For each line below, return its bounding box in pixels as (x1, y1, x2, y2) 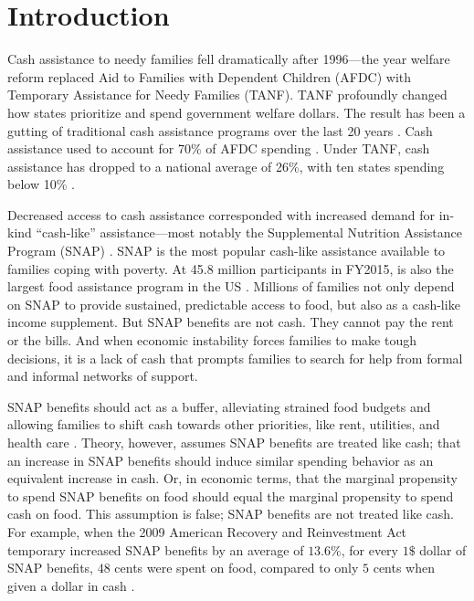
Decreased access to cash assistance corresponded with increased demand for (7, 205, 436, 224)
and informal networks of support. (7, 366, 198, 385)
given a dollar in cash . (7, 575, 135, 595)
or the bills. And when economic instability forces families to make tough (7, 331, 416, 350)
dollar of (419, 540, 467, 559)
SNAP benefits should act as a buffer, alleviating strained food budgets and (7, 396, 431, 416)
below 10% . (7, 174, 75, 194)
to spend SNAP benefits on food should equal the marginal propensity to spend (7, 486, 454, 505)
